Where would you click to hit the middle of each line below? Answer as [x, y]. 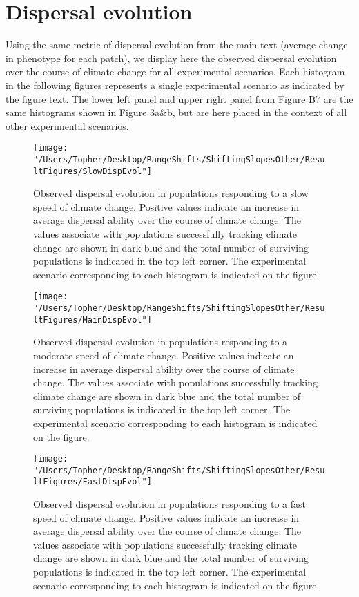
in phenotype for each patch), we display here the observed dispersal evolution [171, 58]
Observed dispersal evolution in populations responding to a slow [171, 193]
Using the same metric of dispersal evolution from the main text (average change [177, 45]
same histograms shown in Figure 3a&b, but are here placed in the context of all [176, 112]
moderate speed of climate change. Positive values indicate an [164, 355]
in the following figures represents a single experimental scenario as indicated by [175, 85]
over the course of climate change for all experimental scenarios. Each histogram [175, 72]
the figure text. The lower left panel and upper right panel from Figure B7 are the [179, 98]
